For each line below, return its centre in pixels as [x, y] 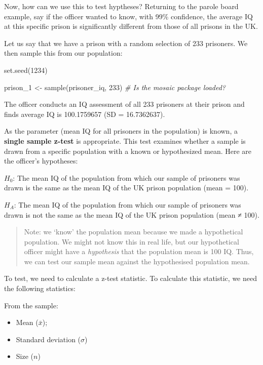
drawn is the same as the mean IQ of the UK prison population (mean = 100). [126, 188]
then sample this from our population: [63, 53]
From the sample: [31, 305]
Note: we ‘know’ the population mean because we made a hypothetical [134, 232]
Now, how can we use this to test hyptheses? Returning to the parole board [121, 6]
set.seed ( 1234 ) [26, 70]
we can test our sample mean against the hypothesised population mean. [137, 261]
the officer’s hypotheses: [41, 161]
